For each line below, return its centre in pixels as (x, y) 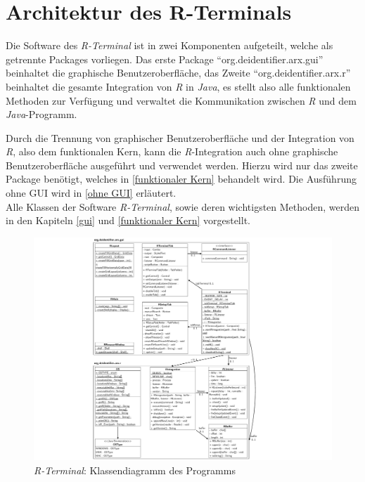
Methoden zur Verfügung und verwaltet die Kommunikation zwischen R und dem (181, 100)
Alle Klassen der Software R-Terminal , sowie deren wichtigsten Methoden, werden (182, 206)
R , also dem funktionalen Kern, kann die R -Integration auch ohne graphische (172, 151)
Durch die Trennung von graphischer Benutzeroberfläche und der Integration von (180, 137)
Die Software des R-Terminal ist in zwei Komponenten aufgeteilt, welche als (169, 45)
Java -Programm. (41, 114)
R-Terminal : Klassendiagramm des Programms (135, 470)
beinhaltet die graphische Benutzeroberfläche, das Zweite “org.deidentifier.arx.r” (178, 73)
